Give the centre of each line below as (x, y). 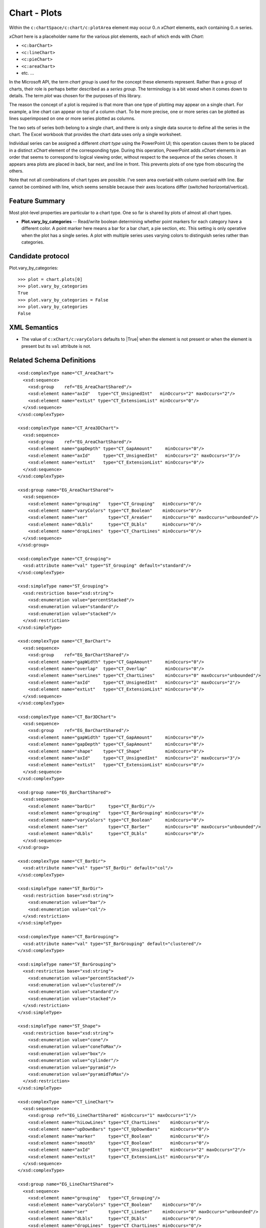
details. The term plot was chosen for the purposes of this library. (75, 96)
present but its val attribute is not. (56, 346)
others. (16, 171)
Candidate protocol (39, 256)
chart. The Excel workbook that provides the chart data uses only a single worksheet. (95, 135)
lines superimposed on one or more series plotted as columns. (72, 118)
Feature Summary (37, 201)
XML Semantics (34, 327)
